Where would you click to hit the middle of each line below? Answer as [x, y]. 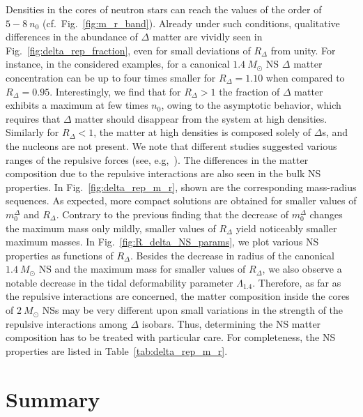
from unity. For [303, 50]
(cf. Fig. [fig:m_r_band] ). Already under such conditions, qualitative [191, 23]
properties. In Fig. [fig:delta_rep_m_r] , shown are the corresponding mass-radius [181, 187]
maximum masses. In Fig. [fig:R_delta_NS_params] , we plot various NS [162, 242]
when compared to [305, 77]
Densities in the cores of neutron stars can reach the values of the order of [164, 9]
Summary [53, 399]
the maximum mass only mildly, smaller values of [111, 228]
